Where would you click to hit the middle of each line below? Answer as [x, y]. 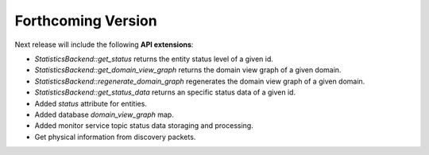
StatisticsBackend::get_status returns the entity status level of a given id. [154, 59]
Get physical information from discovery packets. [115, 137]
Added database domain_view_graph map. [104, 114]
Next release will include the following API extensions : [104, 45]
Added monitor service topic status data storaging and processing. [144, 126]
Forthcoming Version [86, 21]
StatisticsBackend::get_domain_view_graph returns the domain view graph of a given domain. [188, 70]
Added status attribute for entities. [91, 103]
